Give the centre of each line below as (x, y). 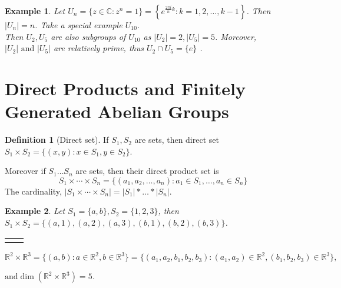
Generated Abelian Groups (117, 111)
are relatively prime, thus (98, 48)
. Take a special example (79, 25)
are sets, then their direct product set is (147, 171)
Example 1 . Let (35, 11)
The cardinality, (33, 191)
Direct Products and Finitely (125, 88)
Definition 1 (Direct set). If (57, 140)
